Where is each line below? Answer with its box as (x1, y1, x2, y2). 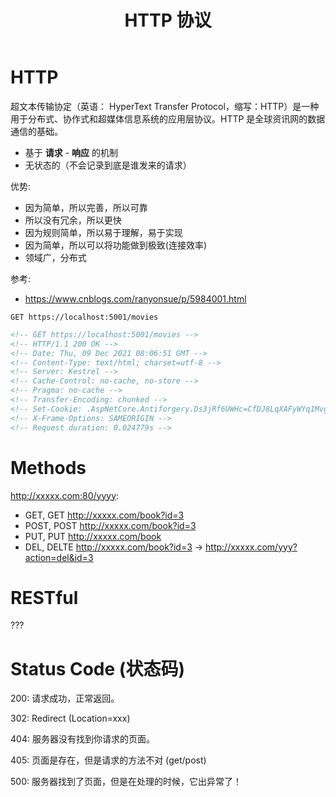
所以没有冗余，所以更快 (24, 214, 122, 226)
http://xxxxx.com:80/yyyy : (10, 489, 120, 501)
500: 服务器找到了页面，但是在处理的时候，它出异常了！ (10, 776, 242, 788)
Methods (10, 456, 87, 479)
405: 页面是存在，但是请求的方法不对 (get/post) (10, 754, 207, 766)
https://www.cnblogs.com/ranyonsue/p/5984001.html (24, 292, 247, 305)
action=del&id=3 (24, 551, 94, 563)
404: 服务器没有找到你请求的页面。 (10, 733, 155, 745)
